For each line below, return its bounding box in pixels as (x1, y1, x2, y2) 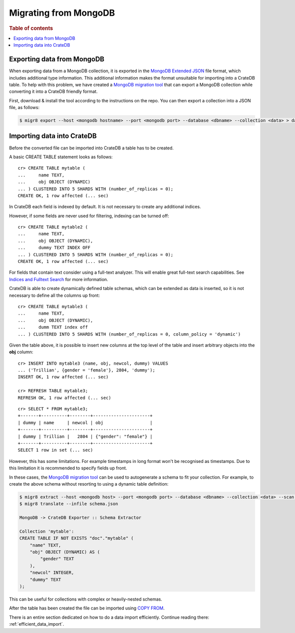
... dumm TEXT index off (18, 324, 88, 330)
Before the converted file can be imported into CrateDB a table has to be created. (9, 145, 174, 151)
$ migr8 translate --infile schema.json (19, 501, 118, 507)
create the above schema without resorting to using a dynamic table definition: (9, 481, 169, 487)
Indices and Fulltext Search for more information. (9, 276, 108, 282)
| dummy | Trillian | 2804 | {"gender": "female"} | (18, 433, 153, 439)
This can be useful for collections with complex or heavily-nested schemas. (9, 596, 162, 602)
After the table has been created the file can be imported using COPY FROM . (9, 605, 165, 611)
